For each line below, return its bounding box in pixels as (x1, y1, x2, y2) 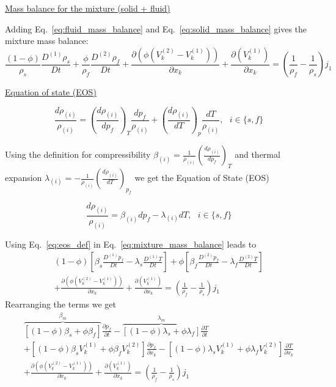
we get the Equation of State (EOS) (134, 171, 269, 184)
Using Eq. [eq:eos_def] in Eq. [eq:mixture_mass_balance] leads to (5, 237, 257, 250)
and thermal (235, 148, 280, 161)
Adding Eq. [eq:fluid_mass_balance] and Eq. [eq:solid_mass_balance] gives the (5, 22, 307, 35)
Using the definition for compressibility (5, 148, 151, 161)
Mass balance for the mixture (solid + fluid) (5, 2, 170, 14)
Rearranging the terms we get (5, 297, 116, 310)
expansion (5, 171, 42, 184)
